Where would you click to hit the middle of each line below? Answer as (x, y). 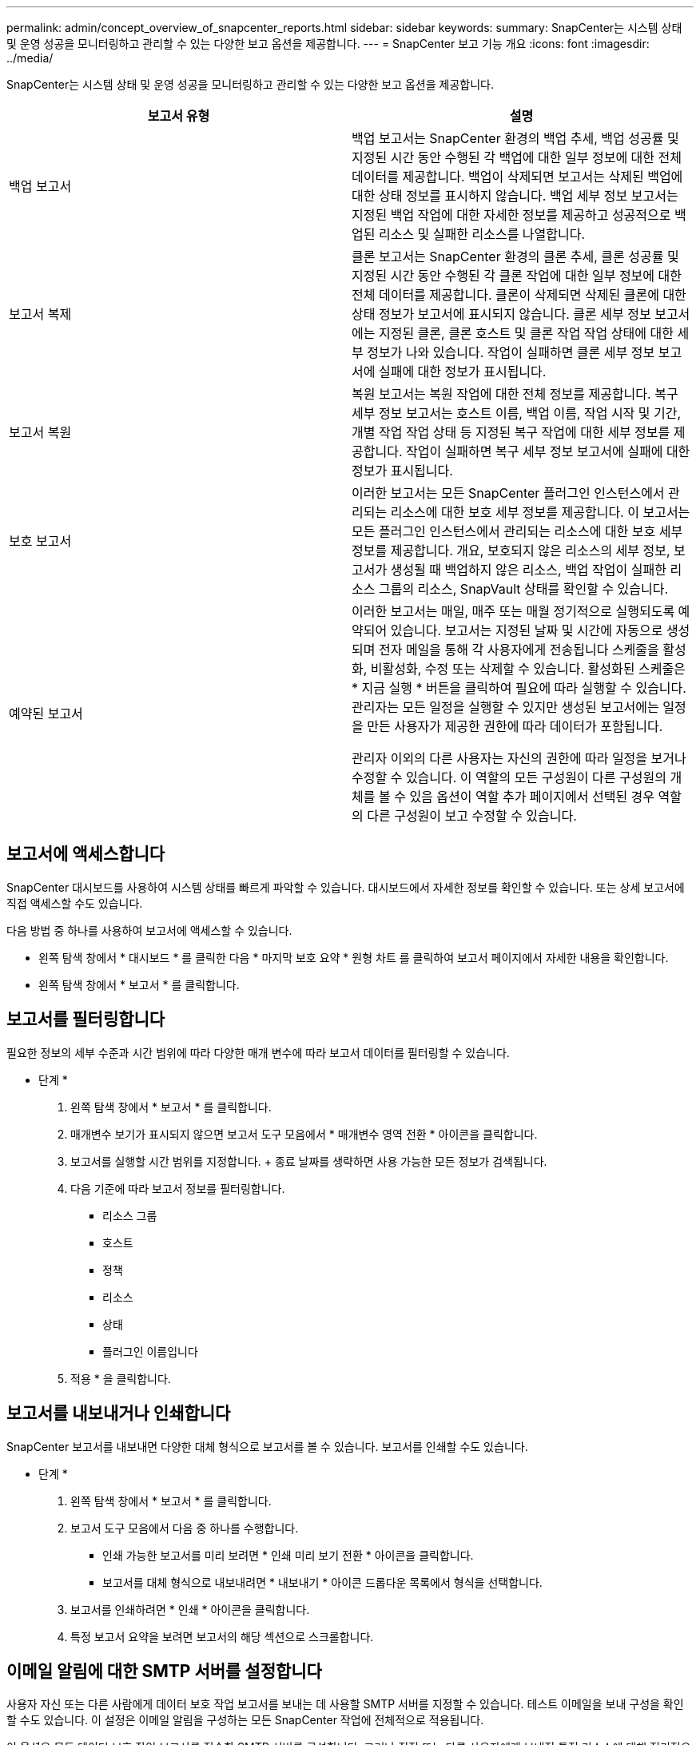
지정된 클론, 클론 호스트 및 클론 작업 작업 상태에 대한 (526, 333)
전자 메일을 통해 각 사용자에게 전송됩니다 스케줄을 (519, 650)
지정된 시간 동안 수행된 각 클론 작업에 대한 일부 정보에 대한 (517, 276)
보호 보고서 (40, 541)
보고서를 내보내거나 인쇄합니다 (119, 1413)
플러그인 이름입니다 (150, 1351)
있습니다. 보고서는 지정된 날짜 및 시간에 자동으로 (527, 630)
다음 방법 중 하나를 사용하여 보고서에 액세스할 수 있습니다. (149, 930)
